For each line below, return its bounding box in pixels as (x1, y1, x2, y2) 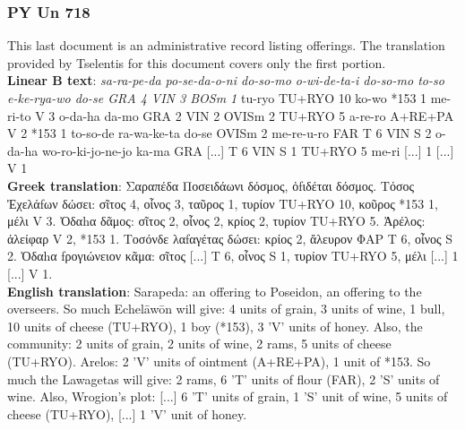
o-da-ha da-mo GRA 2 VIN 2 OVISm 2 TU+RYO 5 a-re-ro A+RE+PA (58, 106, 454, 125)
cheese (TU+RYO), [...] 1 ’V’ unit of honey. (7, 404, 247, 423)
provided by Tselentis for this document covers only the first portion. (7, 53, 386, 72)
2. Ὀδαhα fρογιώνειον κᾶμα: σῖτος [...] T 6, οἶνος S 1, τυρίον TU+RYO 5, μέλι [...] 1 (7, 246, 459, 265)
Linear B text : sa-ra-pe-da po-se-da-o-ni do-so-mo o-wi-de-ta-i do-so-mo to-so (7, 71, 444, 90)
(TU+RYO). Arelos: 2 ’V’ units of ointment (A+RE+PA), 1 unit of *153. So (7, 351, 431, 370)
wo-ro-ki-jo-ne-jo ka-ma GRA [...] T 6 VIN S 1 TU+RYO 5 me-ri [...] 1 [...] (41, 141, 454, 159)
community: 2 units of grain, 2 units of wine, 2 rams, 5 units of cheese (7, 334, 392, 353)
